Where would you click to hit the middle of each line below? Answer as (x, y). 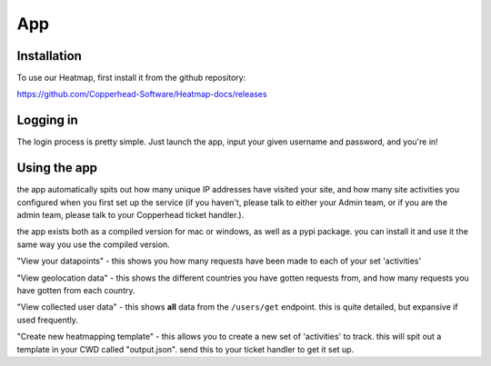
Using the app (57, 168)
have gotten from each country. (76, 290)
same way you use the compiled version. (93, 244)
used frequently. (48, 320)
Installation (49, 56)
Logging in (48, 120)
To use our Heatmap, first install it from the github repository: (131, 78)
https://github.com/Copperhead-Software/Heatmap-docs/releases (142, 94)
